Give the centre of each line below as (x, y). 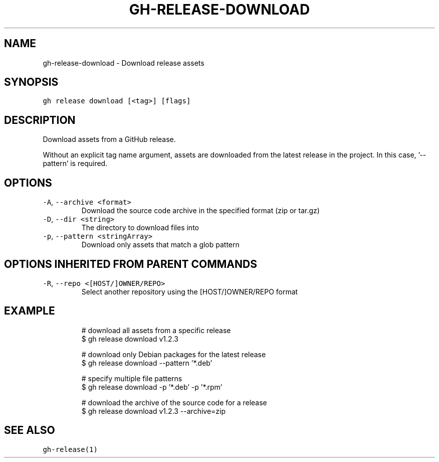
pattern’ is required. (75, 164)
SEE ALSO (30, 430)
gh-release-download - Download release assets (124, 63)
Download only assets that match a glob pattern (160, 245)
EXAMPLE (30, 311)
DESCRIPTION (40, 120)
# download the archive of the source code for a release (174, 402)
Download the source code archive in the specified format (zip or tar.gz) (200, 211)
